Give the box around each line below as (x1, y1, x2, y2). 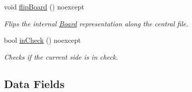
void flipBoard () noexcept (4, 1, 84, 11)
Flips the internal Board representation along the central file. (4, 18, 189, 28)
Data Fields (4, 76, 65, 91)
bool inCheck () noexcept (4, 35, 81, 45)
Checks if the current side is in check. (4, 51, 118, 62)
